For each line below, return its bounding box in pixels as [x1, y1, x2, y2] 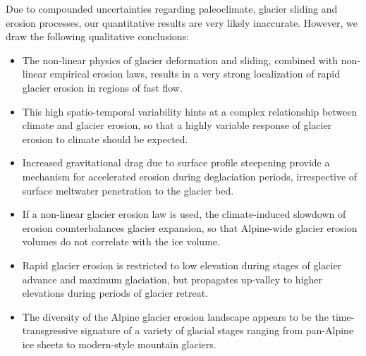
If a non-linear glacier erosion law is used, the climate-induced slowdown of [22, 207, 346, 221]
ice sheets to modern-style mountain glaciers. [22, 336, 216, 351]
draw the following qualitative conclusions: [6, 29, 189, 44]
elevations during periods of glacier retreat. [22, 286, 209, 300]
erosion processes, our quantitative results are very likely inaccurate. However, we [6, 15, 358, 30]
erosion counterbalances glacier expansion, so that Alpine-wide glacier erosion [22, 220, 358, 235]
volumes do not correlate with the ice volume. [22, 234, 220, 249]
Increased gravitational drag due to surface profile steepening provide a [22, 155, 330, 170]
